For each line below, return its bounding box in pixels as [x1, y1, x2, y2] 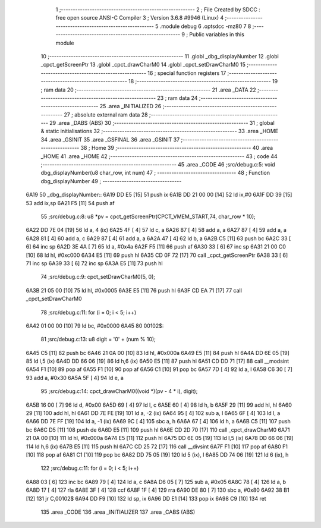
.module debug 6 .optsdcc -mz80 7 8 [159, 23, 251, 30]
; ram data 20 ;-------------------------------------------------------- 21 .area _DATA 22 [40, 86, 257, 93]
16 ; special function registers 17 [147, 69, 226, 77]
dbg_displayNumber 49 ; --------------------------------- [40, 177, 182, 184]
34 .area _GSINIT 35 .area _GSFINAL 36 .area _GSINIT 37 [40, 136, 180, 143]
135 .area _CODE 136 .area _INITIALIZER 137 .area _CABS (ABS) [40, 508, 196, 516]
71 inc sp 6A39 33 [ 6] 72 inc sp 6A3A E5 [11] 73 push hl [26, 259, 163, 267]
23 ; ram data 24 [157, 94, 198, 101]
